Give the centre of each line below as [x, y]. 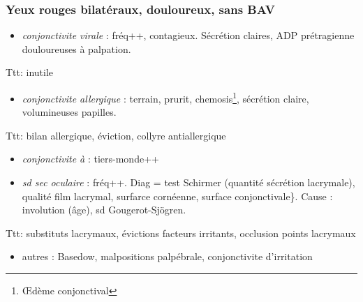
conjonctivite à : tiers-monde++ [90, 159]
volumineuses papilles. [69, 112]
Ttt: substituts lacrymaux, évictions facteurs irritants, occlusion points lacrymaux [181, 233]
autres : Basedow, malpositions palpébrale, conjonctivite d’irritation [167, 256]
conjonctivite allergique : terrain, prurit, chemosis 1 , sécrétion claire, [165, 97]
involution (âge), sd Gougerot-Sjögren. [104, 210]
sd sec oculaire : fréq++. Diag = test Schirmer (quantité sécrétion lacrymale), [188, 182]
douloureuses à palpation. [76, 48]
